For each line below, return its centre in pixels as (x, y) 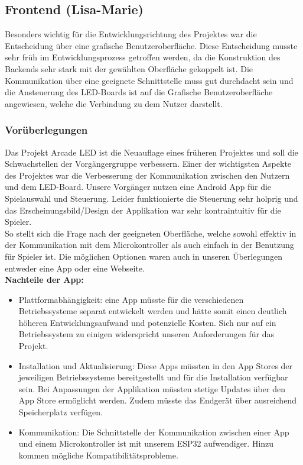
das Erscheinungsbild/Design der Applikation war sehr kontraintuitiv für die (143, 210)
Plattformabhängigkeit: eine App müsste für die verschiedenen (131, 299)
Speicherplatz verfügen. (61, 412)
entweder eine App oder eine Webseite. (75, 268)
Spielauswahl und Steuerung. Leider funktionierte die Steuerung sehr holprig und (151, 198)
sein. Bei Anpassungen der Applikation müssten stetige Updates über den (152, 388)
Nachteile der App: (44, 280)
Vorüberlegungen (46, 130)
